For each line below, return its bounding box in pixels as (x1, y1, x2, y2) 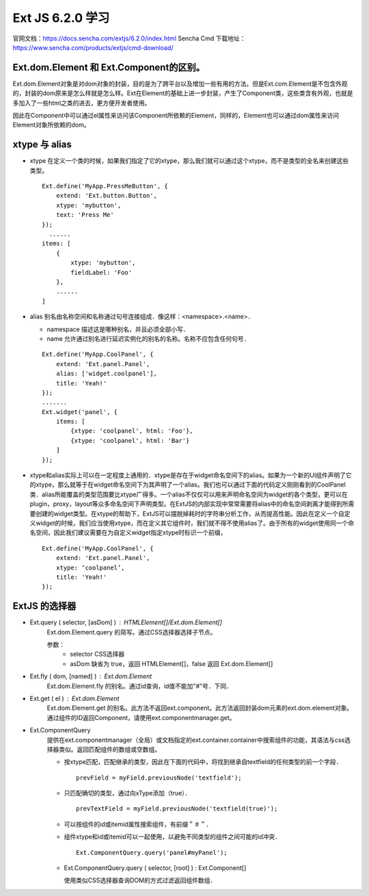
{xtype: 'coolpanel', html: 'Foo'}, (70, 427, 194, 435)
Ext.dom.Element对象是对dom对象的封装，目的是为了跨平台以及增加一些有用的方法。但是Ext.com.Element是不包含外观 (12, 79, 348, 88)
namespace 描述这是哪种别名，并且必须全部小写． (46, 325, 189, 333)
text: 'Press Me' (55, 211, 114, 219)
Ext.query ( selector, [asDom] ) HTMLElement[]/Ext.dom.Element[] (29, 618, 222, 626)
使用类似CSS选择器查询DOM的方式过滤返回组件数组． (64, 876, 217, 884)
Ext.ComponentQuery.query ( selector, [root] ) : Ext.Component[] (64, 864, 247, 872)
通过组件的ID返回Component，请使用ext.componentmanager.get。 (46, 713, 236, 721)
